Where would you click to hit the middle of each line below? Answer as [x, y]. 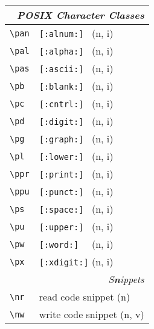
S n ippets [126, 279]
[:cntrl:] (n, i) [76, 103]
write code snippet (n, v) [91, 314]
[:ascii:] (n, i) [76, 68]
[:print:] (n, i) [76, 174]
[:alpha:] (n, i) [76, 51]
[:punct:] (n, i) [76, 191]
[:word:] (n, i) [76, 244]
